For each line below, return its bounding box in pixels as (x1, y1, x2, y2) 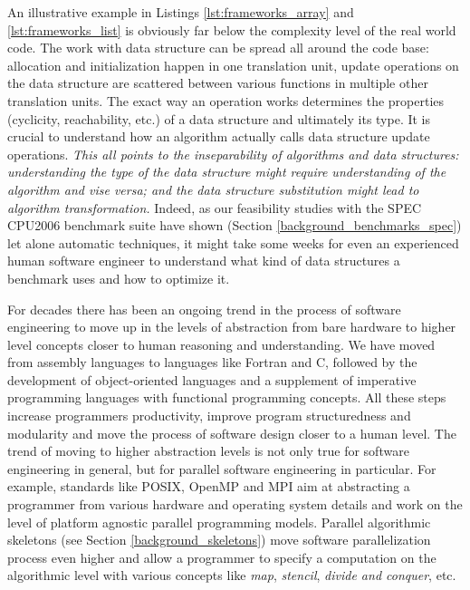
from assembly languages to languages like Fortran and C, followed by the (7, 353, 417, 372)
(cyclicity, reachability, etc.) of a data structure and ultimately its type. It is (7, 109, 431, 128)
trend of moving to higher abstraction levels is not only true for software (7, 441, 409, 460)
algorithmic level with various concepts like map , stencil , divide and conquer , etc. (7, 566, 456, 585)
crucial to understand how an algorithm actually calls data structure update (7, 127, 430, 146)
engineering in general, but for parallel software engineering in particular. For (7, 459, 436, 478)
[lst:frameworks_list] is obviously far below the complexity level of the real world (7, 20, 456, 39)
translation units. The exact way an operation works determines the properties (7, 91, 445, 110)
